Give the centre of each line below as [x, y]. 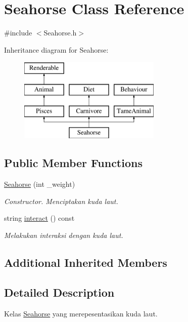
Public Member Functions [73, 163]
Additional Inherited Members [86, 263]
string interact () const [39, 218]
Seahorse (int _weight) [40, 184]
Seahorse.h [60, 33]
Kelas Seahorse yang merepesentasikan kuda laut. [81, 313]
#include [18, 33]
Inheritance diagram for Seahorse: [56, 49]
